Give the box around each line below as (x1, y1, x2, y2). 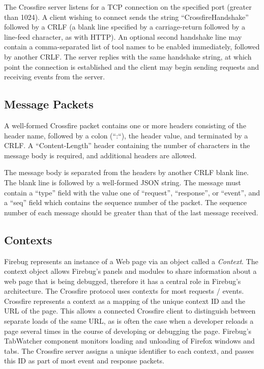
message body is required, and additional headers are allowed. (4, 150, 197, 160)
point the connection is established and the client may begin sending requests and (4, 61, 259, 72)
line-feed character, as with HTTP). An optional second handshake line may (4, 31, 242, 42)
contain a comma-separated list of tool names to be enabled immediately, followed (4, 41, 260, 52)
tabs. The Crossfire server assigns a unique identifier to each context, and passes (4, 345, 254, 356)
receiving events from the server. (4, 71, 105, 82)
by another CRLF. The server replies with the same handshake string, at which (4, 51, 252, 62)
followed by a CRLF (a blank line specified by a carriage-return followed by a (4, 21, 246, 32)
